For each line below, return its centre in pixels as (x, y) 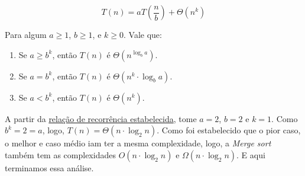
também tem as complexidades (60, 154)
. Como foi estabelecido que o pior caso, (229, 130)
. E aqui (251, 154)
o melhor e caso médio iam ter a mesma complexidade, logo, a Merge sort (138, 143)
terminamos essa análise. (49, 167)
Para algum (26, 34)
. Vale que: (142, 34)
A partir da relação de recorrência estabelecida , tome (101, 118)
